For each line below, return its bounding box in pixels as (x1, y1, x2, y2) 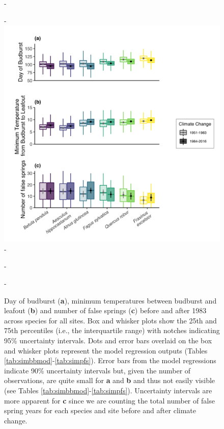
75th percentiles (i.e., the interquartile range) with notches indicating (4, 325, 220, 336)
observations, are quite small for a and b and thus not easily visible (4, 375, 215, 386)
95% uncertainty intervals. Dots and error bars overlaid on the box (4, 335, 212, 345)
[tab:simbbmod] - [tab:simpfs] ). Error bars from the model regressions (4, 355, 216, 366)
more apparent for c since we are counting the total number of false (4, 395, 215, 406)
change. (4, 415, 27, 425)
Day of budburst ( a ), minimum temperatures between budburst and (4, 295, 217, 306)
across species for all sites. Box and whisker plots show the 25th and (4, 315, 217, 325)
